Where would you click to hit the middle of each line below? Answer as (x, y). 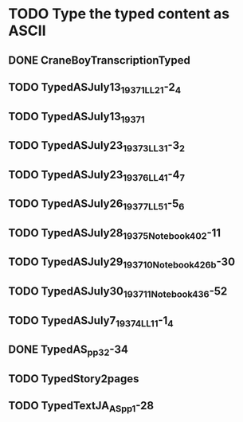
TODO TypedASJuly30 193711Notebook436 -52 (118, 292)
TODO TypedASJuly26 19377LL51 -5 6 (96, 205)
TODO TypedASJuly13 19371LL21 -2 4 (95, 88)
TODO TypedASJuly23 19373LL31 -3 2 (97, 147)
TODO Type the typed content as (119, 14)
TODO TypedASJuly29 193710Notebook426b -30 (122, 263)
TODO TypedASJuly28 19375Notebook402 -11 (115, 234)
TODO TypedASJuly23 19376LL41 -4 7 (97, 176)
